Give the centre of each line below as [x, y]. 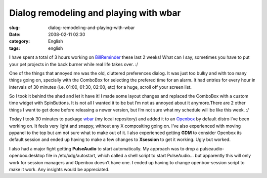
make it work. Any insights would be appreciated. [59, 169]
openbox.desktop [27, 156]
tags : [15, 48]
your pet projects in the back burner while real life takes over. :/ [74, 64]
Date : [15, 34]
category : [20, 41]
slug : [14, 28]
